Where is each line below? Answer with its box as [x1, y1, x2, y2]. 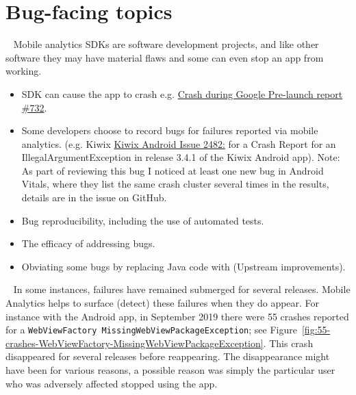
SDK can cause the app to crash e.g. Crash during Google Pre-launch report [21, 86, 343, 101]
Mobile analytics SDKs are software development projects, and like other [13, 37, 319, 51]
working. [5, 64, 42, 78]
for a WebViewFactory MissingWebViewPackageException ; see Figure [5, 322, 297, 337]
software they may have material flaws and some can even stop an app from [5, 50, 324, 64]
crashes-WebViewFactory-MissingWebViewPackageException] [5, 335, 264, 350]
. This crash [263, 335, 314, 350]
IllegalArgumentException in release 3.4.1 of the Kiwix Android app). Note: [21, 150, 340, 164]
